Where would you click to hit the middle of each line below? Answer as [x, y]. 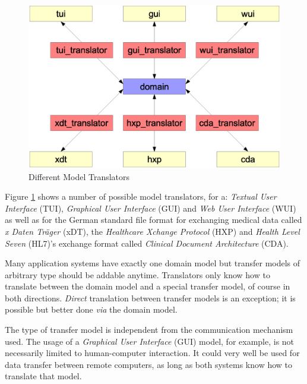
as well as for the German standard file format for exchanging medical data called [153, 220]
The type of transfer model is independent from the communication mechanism [149, 330]
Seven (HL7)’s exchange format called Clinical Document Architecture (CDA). [147, 243]
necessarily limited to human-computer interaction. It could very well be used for [152, 353]
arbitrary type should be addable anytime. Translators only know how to [137, 274]
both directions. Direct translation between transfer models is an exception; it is [150, 298]
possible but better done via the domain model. [91, 309]
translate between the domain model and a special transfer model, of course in [148, 286]
